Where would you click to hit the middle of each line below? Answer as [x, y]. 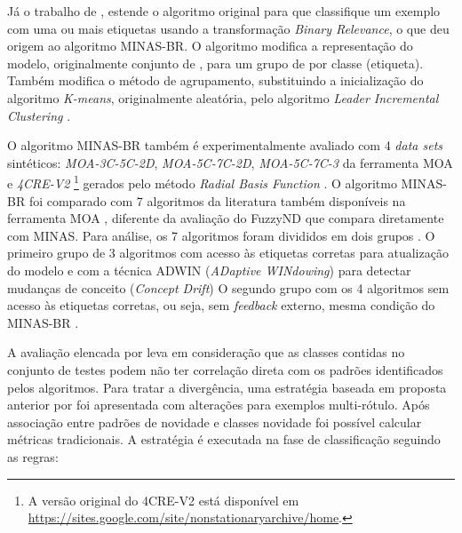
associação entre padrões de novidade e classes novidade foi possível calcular [215, 422]
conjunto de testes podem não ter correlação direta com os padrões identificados [225, 369]
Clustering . [39, 115]
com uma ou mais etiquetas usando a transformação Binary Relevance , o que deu [228, 28]
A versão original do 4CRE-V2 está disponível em [163, 500]
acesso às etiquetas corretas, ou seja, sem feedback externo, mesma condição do [221, 305]
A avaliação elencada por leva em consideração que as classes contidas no [206, 352]
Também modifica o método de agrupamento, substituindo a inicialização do [215, 80]
